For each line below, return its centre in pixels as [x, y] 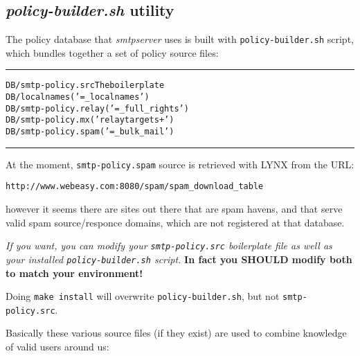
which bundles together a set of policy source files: [112, 52]
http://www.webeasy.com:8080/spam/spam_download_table [135, 187]
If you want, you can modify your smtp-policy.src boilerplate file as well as [169, 246]
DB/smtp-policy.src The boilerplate [85, 86]
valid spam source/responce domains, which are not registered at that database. [175, 222]
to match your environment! [74, 273]
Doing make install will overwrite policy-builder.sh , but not [143, 296]
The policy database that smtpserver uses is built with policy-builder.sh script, [180, 39]
